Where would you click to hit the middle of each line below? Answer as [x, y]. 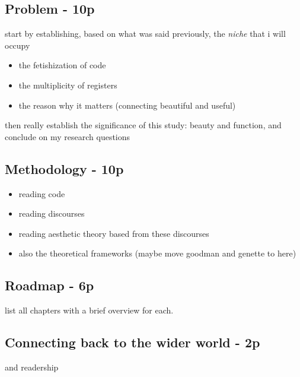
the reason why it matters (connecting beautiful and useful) [127, 105]
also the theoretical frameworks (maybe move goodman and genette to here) [157, 253]
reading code [42, 193]
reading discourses [52, 213]
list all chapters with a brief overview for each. [89, 310]
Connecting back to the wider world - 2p [133, 342]
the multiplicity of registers [68, 85]
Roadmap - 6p [50, 285]
